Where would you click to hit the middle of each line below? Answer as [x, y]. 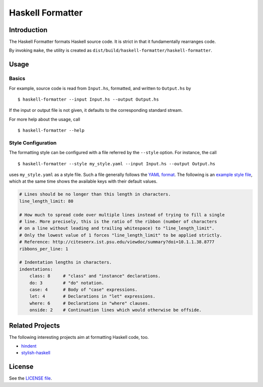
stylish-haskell [36, 353]
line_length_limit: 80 [46, 201]
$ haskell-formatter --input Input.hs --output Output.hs [88, 99]
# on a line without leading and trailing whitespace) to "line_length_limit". [117, 228]
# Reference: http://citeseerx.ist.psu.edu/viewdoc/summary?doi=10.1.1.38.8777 [117, 242]
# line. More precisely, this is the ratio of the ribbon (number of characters [118, 222]
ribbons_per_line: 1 [44, 249]
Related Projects [35, 325]
